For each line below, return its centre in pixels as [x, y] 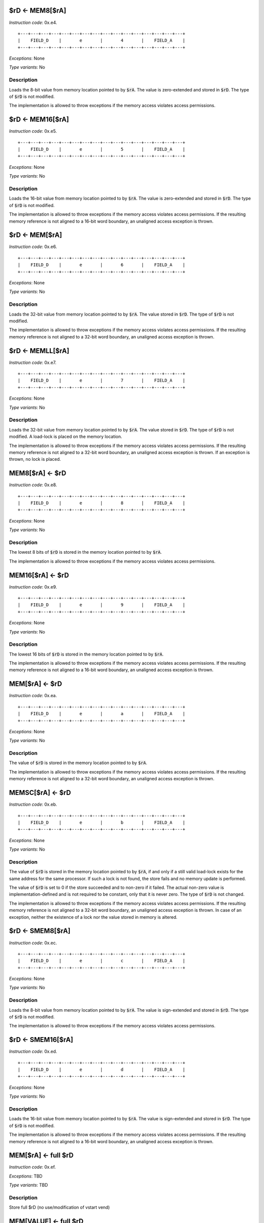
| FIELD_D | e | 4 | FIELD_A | [101, 41]
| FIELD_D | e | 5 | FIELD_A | [101, 149]
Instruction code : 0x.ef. [33, 1167]
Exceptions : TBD [26, 1176]
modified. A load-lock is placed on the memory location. [66, 437]
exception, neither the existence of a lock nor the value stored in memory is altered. [93, 917]
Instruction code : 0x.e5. [33, 131]
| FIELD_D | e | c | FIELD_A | [101, 961]
